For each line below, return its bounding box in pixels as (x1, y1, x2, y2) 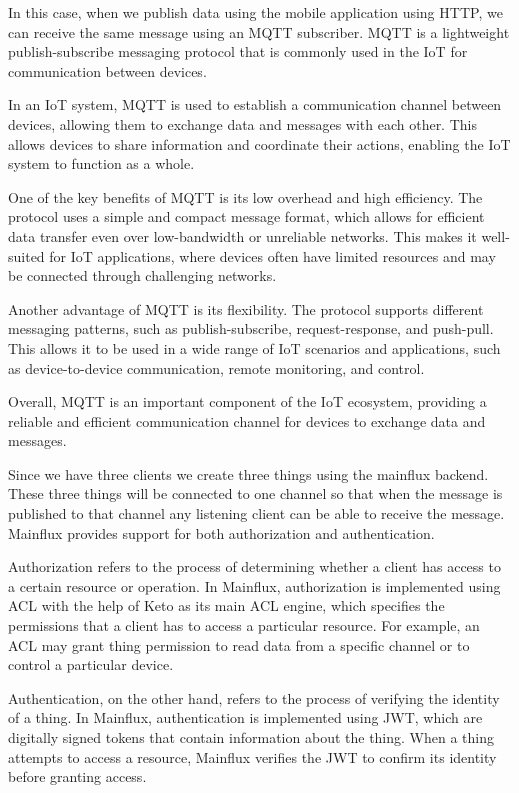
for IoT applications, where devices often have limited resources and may (49, 245, 496, 266)
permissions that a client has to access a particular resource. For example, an (8, 615, 480, 636)
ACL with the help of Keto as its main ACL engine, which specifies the (8, 595, 445, 616)
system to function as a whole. (8, 153, 195, 174)
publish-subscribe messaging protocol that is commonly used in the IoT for (8, 41, 468, 62)
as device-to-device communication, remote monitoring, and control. (8, 357, 425, 378)
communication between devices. (8, 60, 207, 81)
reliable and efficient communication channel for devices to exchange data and (8, 410, 486, 431)
